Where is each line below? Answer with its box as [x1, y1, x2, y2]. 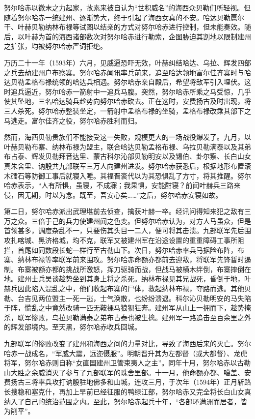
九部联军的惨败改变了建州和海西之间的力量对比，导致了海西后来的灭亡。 [4, 338, 237, 348]
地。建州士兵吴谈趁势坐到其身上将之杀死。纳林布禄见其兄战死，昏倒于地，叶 [4, 273, 251, 284]
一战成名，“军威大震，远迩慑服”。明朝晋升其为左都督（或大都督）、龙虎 [17, 348, 248, 358]
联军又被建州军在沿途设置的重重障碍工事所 [100, 235, 237, 245]
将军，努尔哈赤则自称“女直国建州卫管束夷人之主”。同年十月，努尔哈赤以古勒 [4, 358, 251, 368]
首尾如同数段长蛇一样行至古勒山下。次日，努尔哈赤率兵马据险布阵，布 [17, 244, 244, 255]
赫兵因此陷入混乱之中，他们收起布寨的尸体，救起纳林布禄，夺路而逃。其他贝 [4, 283, 251, 294]
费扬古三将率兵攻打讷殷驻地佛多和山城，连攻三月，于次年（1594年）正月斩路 [4, 377, 251, 387]
